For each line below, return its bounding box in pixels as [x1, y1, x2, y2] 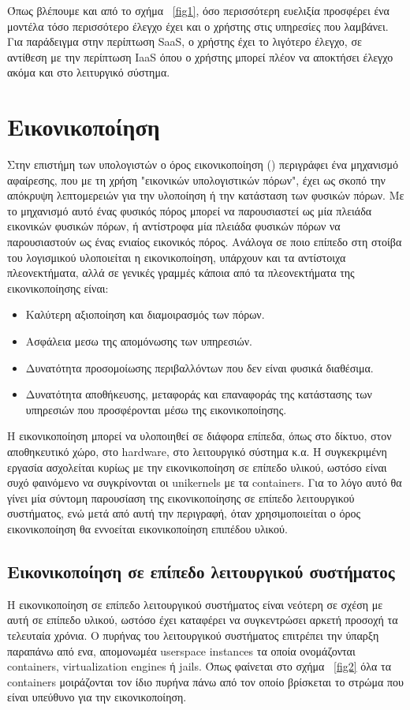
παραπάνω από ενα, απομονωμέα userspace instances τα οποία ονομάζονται [7, 642, 356, 659]
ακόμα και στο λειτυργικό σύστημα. [7, 64, 170, 80]
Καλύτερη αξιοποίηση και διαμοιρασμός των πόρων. [25, 306, 265, 323]
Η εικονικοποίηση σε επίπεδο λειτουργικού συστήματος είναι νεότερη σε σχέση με [7, 596, 383, 612]
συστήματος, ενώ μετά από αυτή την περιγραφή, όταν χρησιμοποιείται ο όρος [7, 505, 361, 521]
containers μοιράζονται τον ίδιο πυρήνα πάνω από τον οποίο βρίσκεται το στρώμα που [7, 673, 404, 689]
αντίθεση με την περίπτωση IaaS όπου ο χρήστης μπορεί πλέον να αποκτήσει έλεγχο [7, 48, 393, 65]
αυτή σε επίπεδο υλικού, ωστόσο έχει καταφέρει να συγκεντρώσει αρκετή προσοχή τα [7, 611, 398, 628]
